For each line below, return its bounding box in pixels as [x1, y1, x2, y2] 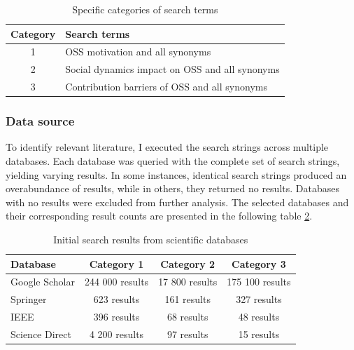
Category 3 [232, 256, 286, 271]
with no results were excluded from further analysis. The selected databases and [6, 194, 349, 209]
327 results [236, 292, 282, 307]
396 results [93, 309, 140, 324]
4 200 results [89, 326, 144, 341]
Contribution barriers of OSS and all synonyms [65, 79, 267, 94]
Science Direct [10, 326, 71, 341]
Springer [10, 292, 47, 307]
